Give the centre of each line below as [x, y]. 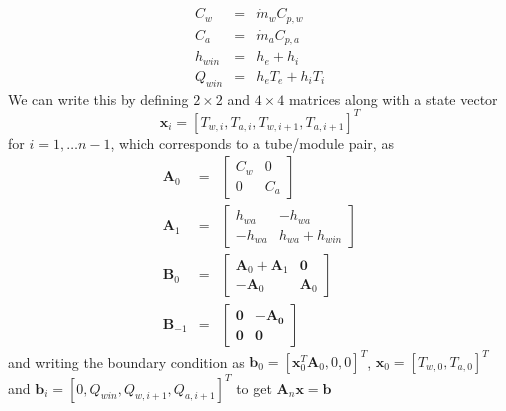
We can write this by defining [98, 98]
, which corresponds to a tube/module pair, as [252, 142]
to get [254, 387]
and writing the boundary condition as [126, 361]
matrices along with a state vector [393, 98]
